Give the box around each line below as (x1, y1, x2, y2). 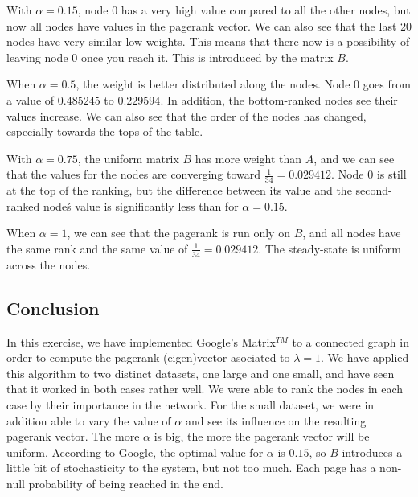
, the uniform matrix (77, 150, 179, 166)
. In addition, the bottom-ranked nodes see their (160, 91, 398, 108)
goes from (363, 76, 411, 92)
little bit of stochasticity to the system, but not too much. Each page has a (6, 459, 376, 476)
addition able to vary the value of (6, 412, 171, 429)
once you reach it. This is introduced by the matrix (80, 48, 334, 65)
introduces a (342, 443, 403, 460)
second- (355, 182, 392, 199)
